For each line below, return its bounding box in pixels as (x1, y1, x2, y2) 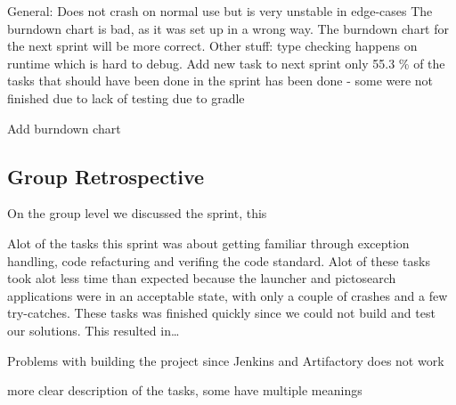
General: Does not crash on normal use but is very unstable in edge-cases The (7, 2, 433, 20)
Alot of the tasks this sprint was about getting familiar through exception (7, 233, 410, 252)
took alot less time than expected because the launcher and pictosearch (7, 269, 396, 288)
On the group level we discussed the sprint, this (7, 204, 267, 223)
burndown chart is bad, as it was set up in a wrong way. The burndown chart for (7, 19, 450, 37)
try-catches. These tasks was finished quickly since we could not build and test (7, 304, 436, 322)
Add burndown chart (7, 118, 121, 137)
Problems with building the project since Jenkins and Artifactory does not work (7, 351, 444, 369)
